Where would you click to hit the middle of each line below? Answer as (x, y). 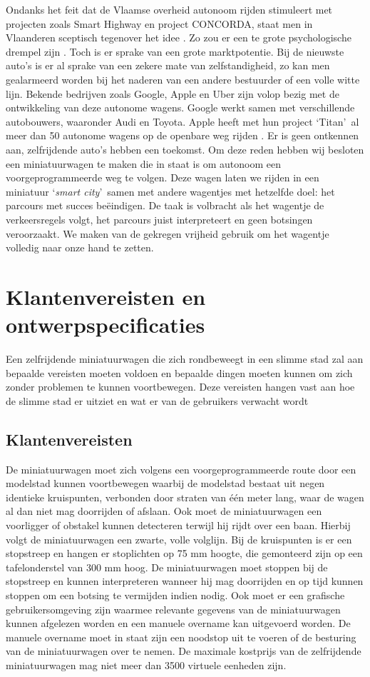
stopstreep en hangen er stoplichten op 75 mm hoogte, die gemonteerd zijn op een (184, 553)
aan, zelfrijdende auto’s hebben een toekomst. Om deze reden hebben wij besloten (185, 149)
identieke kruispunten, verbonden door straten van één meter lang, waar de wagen (185, 497)
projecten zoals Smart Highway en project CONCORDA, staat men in (159, 23)
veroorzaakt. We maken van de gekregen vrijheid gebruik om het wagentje (168, 233)
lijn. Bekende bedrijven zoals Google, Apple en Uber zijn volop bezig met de (173, 93)
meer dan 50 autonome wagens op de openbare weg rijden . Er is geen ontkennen (183, 135)
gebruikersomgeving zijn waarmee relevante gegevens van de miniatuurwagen (173, 609)
